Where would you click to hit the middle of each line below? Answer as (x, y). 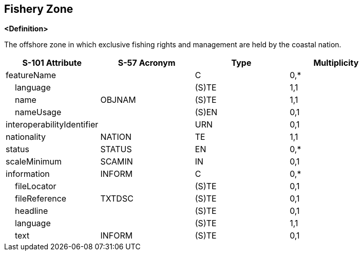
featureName (31, 75)
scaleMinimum (34, 162)
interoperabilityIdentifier (52, 125)
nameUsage (38, 112)
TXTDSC (117, 199)
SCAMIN (117, 162)
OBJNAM (118, 100)
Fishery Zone (39, 9)
